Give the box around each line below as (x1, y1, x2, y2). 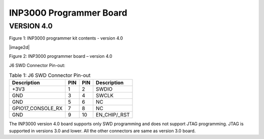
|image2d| (9, 44, 30, 50)
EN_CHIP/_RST (95, 112, 130, 118)
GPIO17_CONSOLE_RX (12, 105, 63, 112)
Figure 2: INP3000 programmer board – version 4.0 (9, 53, 112, 59)
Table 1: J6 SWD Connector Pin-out (9, 72, 90, 79)
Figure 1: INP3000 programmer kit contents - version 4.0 (9, 35, 123, 41)
